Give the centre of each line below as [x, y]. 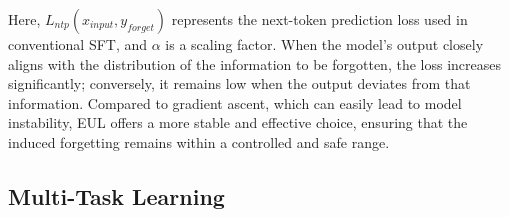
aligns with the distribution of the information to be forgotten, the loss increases [254, 63]
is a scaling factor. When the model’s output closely [324, 44]
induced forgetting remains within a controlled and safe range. [199, 141]
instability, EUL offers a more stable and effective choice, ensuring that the [238, 122]
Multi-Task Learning [116, 195]
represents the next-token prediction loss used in [319, 19]
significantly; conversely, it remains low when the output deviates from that [239, 83]
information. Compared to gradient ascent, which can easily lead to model [235, 102]
